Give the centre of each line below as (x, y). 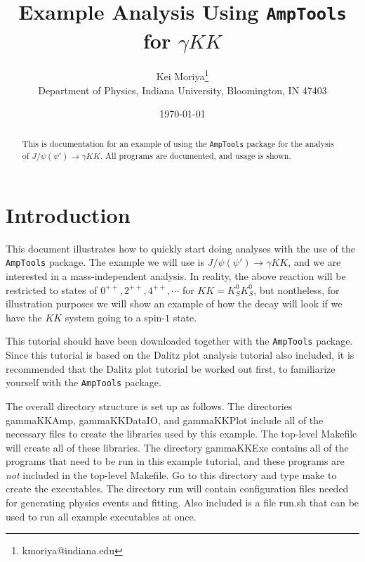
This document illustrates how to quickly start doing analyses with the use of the (180, 248)
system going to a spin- (115, 317)
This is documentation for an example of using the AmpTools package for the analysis (178, 143)
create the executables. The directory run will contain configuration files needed (177, 488)
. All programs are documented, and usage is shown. (195, 155)
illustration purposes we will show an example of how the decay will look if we (174, 304)
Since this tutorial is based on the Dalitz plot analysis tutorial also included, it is (180, 355)
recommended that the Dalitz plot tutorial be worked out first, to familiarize (171, 368)
